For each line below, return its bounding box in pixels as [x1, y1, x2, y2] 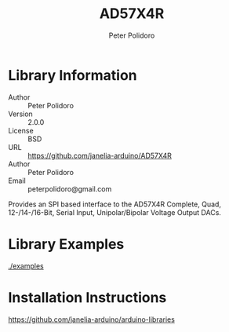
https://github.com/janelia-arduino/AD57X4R [27, 151, 173, 160]
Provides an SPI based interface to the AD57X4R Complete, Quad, [8, 199, 222, 209]
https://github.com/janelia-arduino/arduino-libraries [8, 315, 175, 324]
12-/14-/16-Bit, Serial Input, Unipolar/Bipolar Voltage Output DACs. [8, 207, 222, 217]
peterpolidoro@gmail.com [27, 184, 112, 193]
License [8, 126, 34, 135]
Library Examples [8, 235, 125, 253]
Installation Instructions [8, 288, 167, 306]
